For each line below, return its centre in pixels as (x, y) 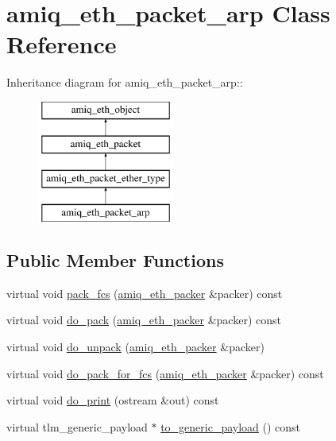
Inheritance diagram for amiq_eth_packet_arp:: (125, 82)
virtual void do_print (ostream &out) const (113, 400)
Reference (62, 44)
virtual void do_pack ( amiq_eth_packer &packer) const (144, 320)
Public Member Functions (115, 260)
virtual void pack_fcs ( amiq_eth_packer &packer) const (145, 293)
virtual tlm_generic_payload (77, 426)
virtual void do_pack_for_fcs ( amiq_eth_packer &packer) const (165, 373)
